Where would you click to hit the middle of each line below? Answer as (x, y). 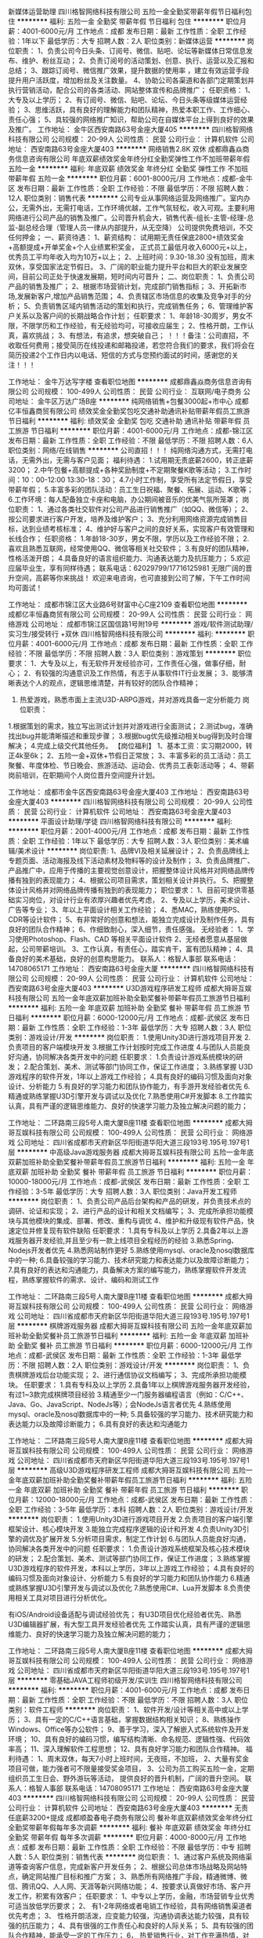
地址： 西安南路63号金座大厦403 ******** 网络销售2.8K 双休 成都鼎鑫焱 (125, 149)
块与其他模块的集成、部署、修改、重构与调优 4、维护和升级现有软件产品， (128, 1221)
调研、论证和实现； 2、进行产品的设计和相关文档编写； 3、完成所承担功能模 (131, 1211)
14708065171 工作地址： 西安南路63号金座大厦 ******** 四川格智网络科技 (128, 969)
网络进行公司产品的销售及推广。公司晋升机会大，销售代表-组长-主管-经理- (128, 218)
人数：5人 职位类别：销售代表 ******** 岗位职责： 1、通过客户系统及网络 (127, 1857)
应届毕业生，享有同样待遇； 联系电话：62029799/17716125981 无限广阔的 (127, 568)
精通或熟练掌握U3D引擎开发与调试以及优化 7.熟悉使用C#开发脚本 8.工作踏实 (130, 1096)
